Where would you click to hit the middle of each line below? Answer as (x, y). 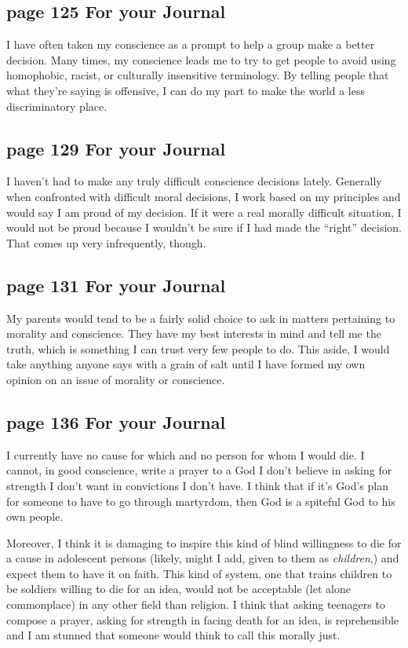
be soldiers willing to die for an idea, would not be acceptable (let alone (178, 589)
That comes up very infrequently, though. (106, 242)
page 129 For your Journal (116, 148)
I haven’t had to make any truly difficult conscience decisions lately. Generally (194, 181)
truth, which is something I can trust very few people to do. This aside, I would (198, 348)
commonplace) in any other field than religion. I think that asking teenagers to (196, 604)
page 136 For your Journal (116, 421)
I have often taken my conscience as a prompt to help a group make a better (191, 44)
